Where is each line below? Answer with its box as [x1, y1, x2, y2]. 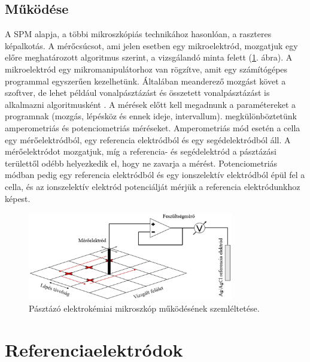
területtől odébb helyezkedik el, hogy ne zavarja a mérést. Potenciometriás [5, 156, 278, 169]
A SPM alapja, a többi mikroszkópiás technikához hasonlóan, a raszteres [5, 28, 272, 40]
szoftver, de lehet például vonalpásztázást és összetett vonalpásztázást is [5, 86, 270, 99]
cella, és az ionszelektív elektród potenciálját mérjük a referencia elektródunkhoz [5, 180, 300, 192]
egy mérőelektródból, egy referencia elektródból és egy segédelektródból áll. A [5, 133, 291, 146]
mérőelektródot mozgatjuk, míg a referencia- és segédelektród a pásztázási [5, 145, 276, 158]
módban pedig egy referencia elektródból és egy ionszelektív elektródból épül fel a [5, 168, 305, 181]
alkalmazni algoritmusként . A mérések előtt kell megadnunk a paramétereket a [5, 98, 296, 110]
